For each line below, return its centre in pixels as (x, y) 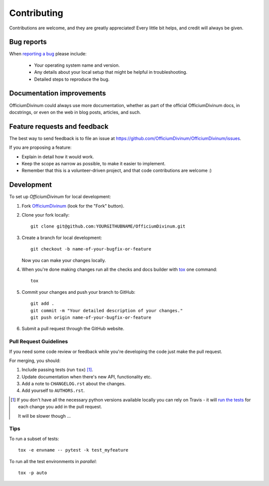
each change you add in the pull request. (60, 407)
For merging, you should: (35, 361)
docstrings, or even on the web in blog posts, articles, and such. (75, 112)
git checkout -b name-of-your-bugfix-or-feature (91, 249)
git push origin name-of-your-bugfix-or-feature (91, 317)
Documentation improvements (58, 93)
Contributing (36, 13)
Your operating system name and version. (77, 65)
